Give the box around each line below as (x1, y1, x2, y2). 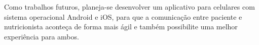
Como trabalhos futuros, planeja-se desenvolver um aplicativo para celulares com (4, 2, 255, 12)
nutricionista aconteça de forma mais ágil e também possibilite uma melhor (4, 21, 238, 32)
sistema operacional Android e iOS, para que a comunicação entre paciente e (4, 11, 242, 22)
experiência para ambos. (4, 31, 79, 41)
